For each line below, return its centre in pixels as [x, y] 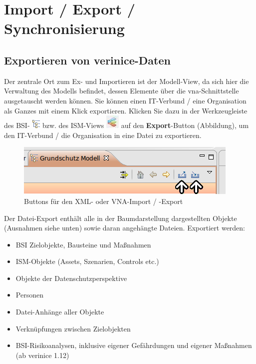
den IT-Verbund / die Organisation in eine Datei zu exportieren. [103, 135]
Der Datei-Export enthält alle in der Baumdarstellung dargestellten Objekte [121, 218]
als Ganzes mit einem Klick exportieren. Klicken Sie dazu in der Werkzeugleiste [126, 110]
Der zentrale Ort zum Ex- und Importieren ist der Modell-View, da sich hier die [127, 81]
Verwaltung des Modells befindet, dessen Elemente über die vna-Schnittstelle [122, 91]
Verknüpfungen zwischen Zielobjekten [73, 328]
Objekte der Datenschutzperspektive [71, 278]
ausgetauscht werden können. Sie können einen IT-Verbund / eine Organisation [125, 100]
